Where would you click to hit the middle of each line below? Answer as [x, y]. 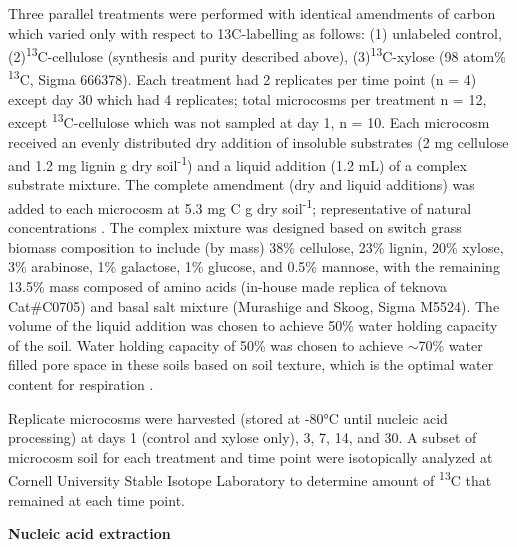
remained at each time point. [96, 499]
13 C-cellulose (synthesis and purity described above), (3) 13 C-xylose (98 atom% [265, 54]
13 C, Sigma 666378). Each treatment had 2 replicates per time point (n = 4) [242, 78]
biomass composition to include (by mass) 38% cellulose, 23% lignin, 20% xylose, [256, 246]
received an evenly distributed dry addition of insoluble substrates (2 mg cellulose [258, 141]
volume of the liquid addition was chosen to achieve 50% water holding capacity [253, 325]
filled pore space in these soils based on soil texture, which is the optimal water [251, 364]
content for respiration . [81, 383]
